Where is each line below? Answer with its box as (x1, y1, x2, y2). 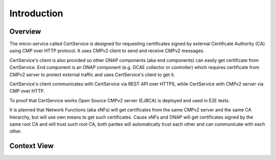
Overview (9, 27, 41, 36)
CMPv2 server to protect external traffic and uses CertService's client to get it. (9, 72, 175, 78)
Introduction (9, 8, 63, 19)
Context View (9, 142, 54, 150)
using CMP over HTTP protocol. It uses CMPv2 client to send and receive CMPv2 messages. (9, 48, 204, 54)
